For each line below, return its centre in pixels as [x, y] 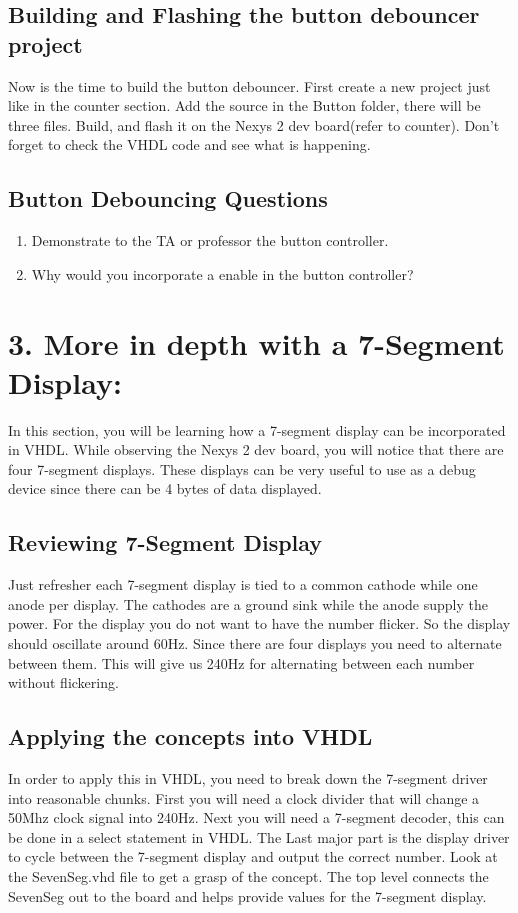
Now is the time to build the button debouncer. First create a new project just [249, 85]
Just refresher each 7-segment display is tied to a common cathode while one [243, 584]
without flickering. [63, 682]
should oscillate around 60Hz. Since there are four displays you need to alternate [255, 643]
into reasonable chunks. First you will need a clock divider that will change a [244, 797]
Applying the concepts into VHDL [190, 736]
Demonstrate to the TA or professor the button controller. [210, 240]
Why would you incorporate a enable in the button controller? [222, 273]
